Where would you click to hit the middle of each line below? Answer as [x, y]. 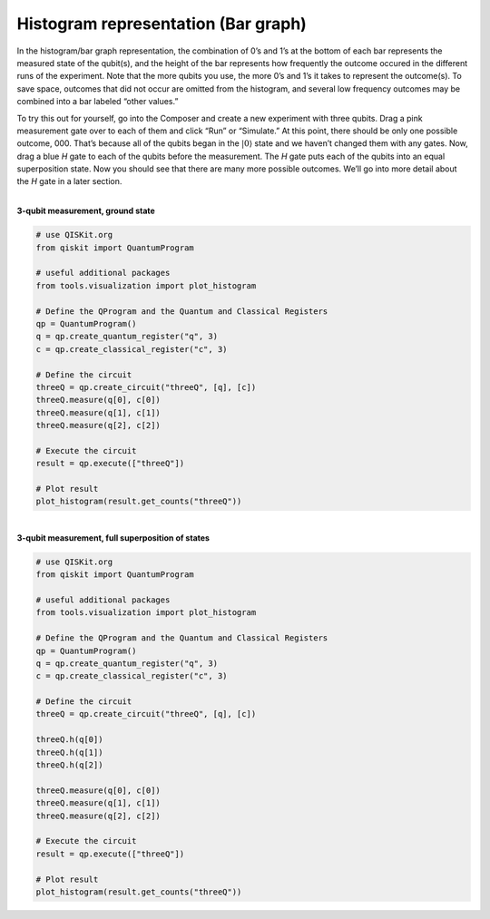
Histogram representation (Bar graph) [162, 24]
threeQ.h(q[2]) [69, 765]
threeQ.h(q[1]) [69, 752]
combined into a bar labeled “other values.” [98, 102]
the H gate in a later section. [69, 181]
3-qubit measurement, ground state [86, 211]
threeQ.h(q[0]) [69, 740]
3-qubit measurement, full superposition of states [113, 538]
